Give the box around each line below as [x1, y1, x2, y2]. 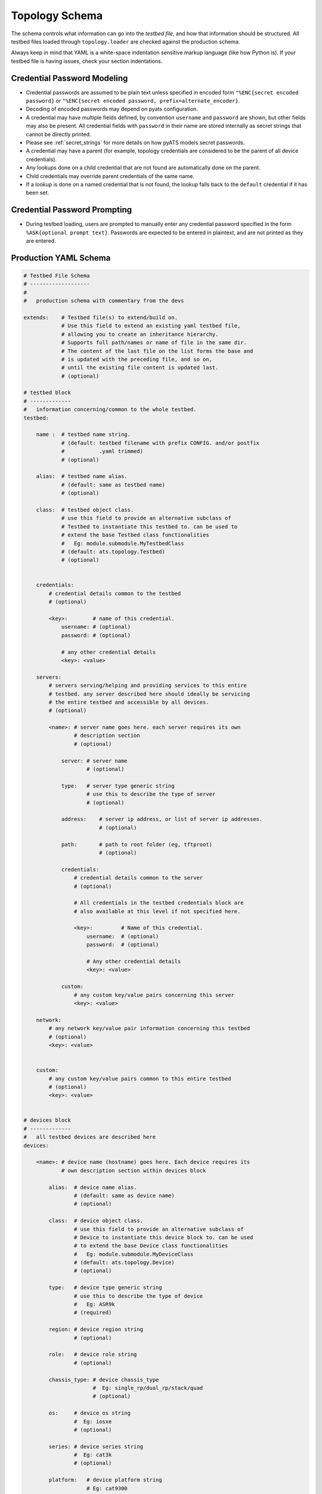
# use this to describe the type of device [73, 1293, 203, 1299]
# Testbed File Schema [23, 273, 90, 279]
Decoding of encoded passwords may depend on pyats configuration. [26, 105, 199, 113]
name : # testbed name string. [36, 431, 131, 438]
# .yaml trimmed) [61, 448, 143, 455]
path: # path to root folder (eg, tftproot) [61, 841, 213, 848]
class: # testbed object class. [36, 506, 134, 513]
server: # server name [61, 757, 128, 764]
